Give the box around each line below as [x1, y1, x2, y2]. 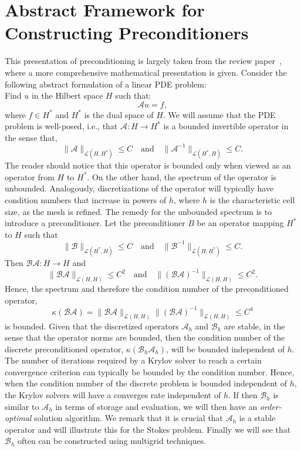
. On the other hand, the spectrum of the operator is [87, 170, 277, 183]
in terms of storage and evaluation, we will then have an [55, 400, 258, 412]
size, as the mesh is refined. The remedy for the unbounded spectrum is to [5, 205, 272, 217]
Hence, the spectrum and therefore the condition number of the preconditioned [5, 282, 289, 294]
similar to [5, 400, 39, 412]
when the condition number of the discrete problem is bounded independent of [5, 377, 287, 389]
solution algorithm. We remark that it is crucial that [34, 412, 224, 424]
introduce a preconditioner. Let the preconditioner [5, 217, 185, 229]
